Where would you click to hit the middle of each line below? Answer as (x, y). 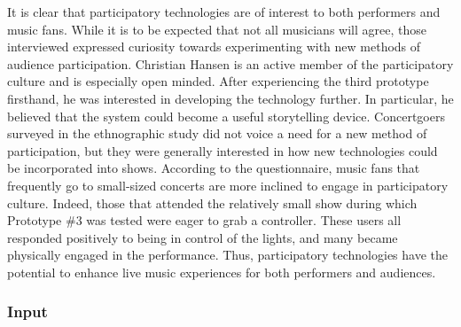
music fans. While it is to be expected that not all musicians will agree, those (217, 29)
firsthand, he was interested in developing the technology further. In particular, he (230, 98)
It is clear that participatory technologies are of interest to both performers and (224, 12)
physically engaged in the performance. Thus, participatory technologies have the (228, 255)
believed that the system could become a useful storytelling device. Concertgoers (226, 116)
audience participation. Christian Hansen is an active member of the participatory (230, 63)
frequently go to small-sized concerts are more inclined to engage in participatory (228, 185)
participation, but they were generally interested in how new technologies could (223, 150)
